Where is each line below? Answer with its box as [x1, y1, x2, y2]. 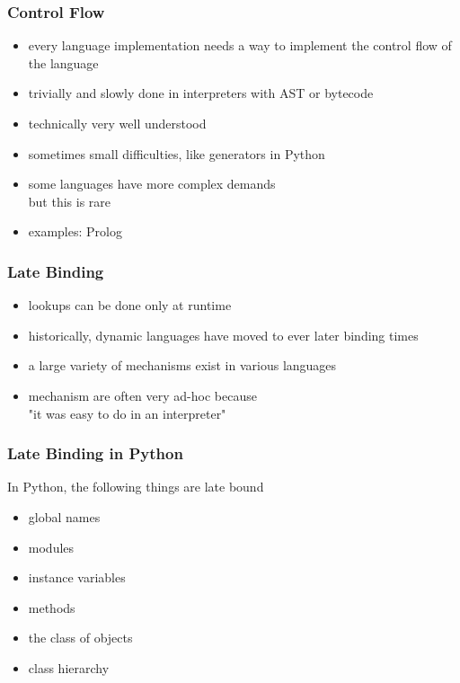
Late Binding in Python [7, 442, 183, 465]
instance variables [28, 568, 126, 587]
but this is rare [28, 191, 111, 210]
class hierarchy [28, 658, 110, 677]
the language [28, 53, 99, 72]
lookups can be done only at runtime [28, 296, 232, 315]
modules [28, 537, 75, 556]
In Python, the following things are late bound [7, 477, 264, 496]
